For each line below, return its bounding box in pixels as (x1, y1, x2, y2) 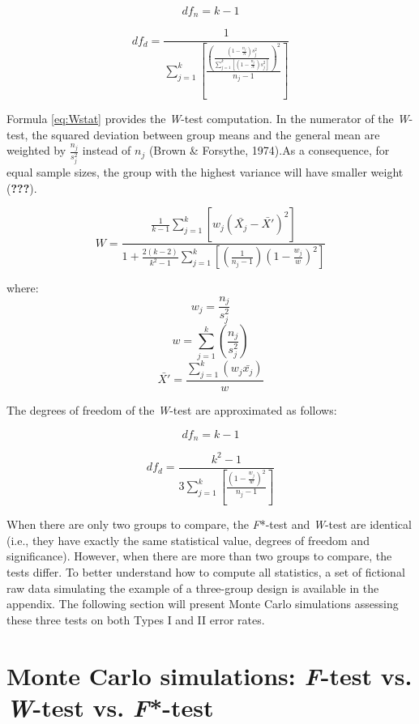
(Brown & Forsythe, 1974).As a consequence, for (148, 142, 390, 159)
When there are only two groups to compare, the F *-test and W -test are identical (6, 516, 412, 533)
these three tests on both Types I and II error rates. (6, 611, 265, 628)
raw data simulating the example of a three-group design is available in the (6, 579, 379, 596)
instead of (82, 142, 131, 159)
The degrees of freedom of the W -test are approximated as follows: (6, 402, 337, 419)
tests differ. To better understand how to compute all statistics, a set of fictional (6, 564, 405, 581)
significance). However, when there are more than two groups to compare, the (6, 547, 392, 564)
